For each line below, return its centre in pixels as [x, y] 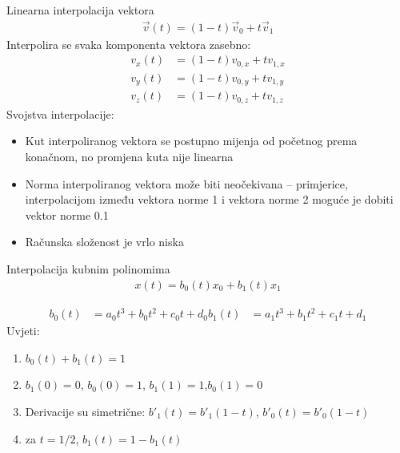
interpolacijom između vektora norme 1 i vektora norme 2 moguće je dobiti [209, 199]
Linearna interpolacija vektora [80, 10]
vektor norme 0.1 [67, 214]
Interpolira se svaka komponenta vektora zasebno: [129, 44]
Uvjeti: [23, 331]
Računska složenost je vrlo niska [104, 242]
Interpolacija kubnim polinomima [88, 269]
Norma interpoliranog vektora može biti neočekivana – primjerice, [186, 183]
